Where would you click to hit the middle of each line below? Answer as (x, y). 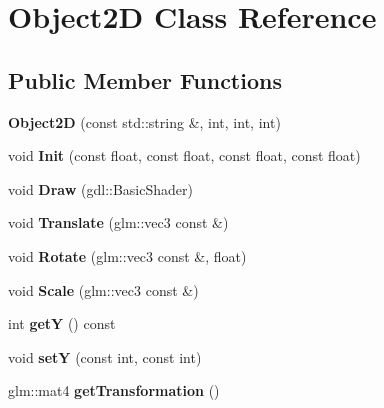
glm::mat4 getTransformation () (114, 390)
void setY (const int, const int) (105, 356)
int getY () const (62, 323)
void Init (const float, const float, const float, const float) (184, 155)
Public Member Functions (145, 79)
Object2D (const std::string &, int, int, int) (144, 121)
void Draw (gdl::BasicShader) (100, 188)
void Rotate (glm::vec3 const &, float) (127, 255)
